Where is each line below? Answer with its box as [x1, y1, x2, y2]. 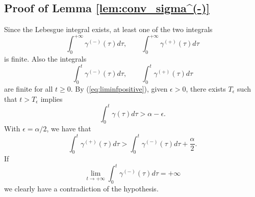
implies [40, 93, 63, 104]
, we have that [46, 123, 91, 134]
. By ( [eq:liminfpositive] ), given [70, 83, 168, 94]
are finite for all [4, 83, 53, 94]
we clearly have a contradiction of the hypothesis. [4, 183, 159, 194]
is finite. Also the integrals [4, 53, 87, 64]
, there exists [186, 83, 226, 94]
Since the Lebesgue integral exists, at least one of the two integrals [4, 24, 213, 35]
